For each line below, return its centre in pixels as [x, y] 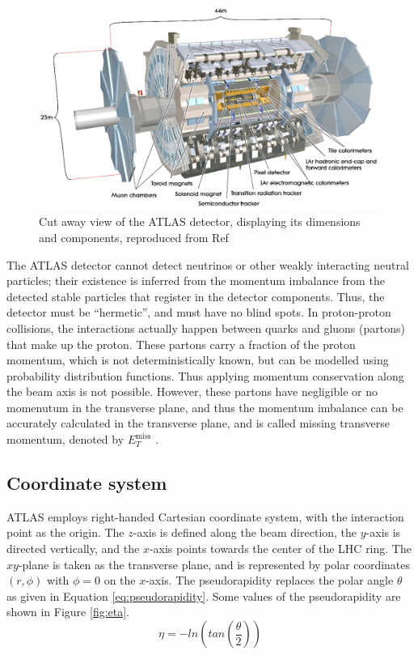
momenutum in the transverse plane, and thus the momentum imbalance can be [205, 407]
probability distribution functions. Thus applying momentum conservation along [205, 375]
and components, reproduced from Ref [134, 237]
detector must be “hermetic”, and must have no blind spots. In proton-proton [199, 312]
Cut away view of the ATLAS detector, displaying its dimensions [200, 221]
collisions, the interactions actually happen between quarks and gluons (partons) [206, 327]
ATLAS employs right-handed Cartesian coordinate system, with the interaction [205, 516]
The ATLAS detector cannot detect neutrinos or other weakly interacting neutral [208, 264]
